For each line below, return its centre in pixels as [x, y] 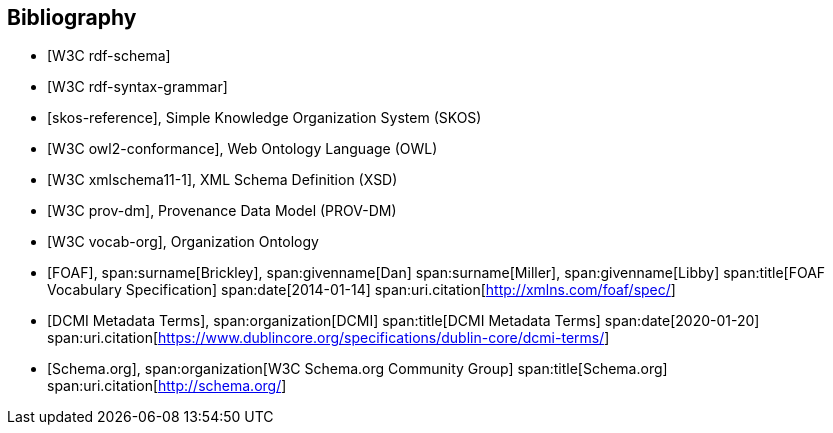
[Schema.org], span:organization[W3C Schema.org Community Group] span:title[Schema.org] [357, 369]
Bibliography [72, 17]
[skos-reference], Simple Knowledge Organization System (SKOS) [264, 118]
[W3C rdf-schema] [109, 56]
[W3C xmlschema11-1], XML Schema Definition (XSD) [222, 180]
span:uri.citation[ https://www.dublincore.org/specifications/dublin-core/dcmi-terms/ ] [328, 338]
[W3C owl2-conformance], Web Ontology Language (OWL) [242, 149]
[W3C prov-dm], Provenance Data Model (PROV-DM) [222, 211]
